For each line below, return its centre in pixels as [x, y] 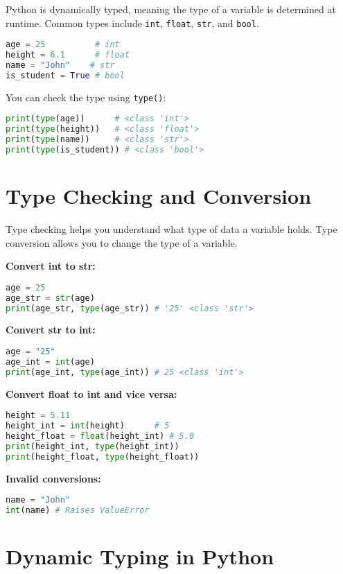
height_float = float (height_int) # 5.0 [100, 436]
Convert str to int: [51, 330]
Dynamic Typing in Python [140, 556]
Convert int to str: [51, 266]
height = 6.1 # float [68, 55]
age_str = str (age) [50, 298]
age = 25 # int [63, 45]
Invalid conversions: [53, 478]
